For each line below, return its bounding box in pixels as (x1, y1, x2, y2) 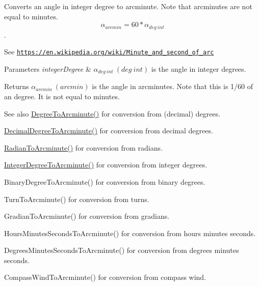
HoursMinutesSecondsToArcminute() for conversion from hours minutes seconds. (4, 227, 256, 238)
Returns (4, 81, 29, 92)
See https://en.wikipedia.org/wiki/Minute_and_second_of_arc (4, 46, 214, 57)
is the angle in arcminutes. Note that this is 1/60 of (92, 81, 253, 92)
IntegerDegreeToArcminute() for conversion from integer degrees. (4, 159, 208, 170)
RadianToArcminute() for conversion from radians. (4, 142, 163, 153)
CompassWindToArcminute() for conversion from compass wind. (4, 272, 206, 282)
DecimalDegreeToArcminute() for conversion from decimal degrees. (4, 125, 213, 136)
